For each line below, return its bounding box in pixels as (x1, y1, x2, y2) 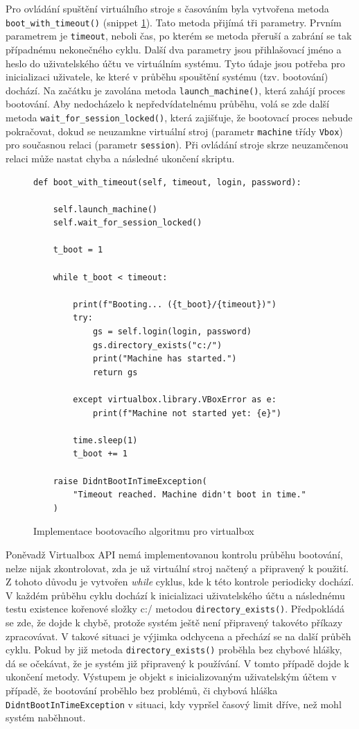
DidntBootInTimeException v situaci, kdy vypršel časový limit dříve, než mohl (6, 696, 342, 711)
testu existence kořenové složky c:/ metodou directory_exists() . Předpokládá (6, 601, 345, 616)
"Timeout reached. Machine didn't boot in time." (73, 490, 306, 500)
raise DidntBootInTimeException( (53, 476, 207, 486)
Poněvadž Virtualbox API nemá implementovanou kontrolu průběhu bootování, (6, 547, 343, 561)
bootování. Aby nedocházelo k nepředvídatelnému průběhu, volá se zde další (6, 96, 329, 111)
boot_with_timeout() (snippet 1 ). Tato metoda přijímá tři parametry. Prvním (6, 15, 342, 29)
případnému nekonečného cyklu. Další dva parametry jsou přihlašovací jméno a (6, 42, 342, 56)
